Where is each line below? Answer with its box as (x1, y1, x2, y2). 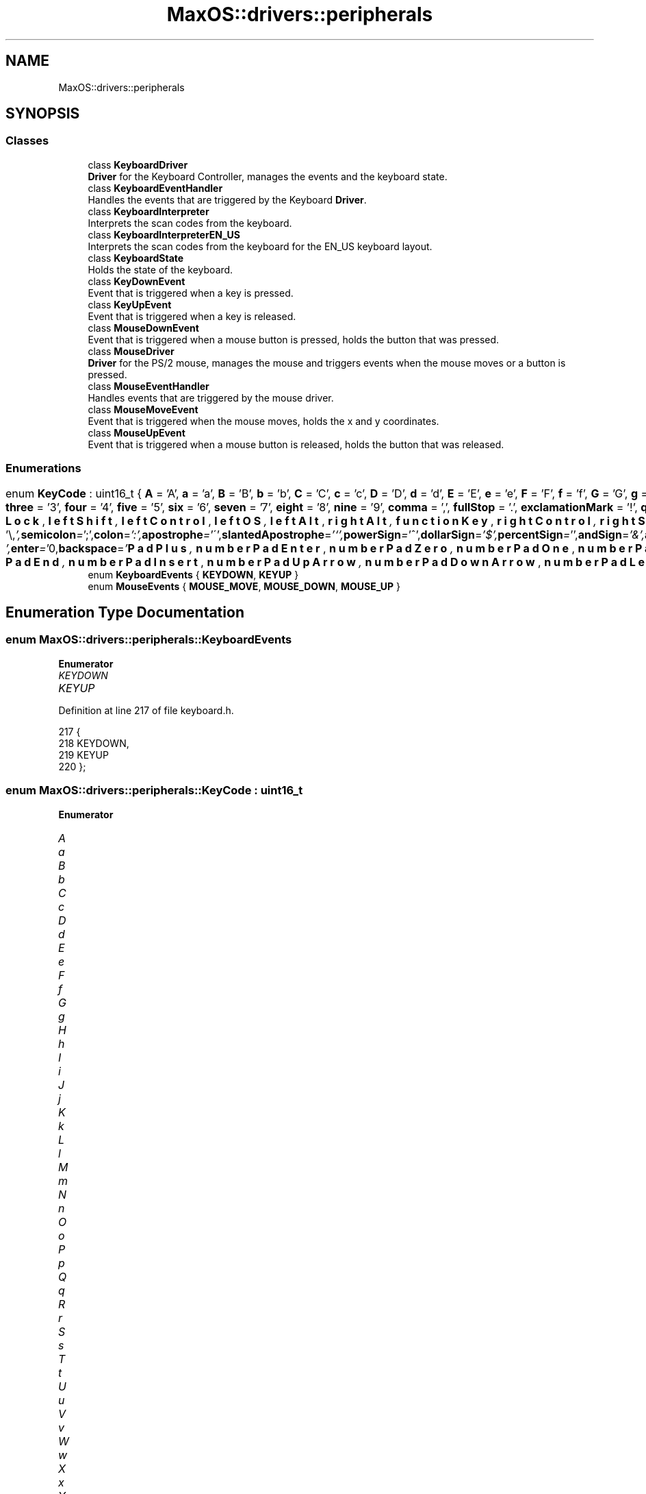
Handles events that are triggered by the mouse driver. (88, 391, 334, 404)
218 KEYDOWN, (58, 737, 129, 749)
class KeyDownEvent (88, 275, 185, 287)
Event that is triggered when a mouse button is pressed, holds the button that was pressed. (88, 333, 500, 345)
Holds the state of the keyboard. (88, 263, 233, 275)
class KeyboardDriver (88, 158, 188, 171)
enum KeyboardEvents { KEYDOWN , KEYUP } (88, 568, 299, 580)
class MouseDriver (88, 345, 175, 357)
